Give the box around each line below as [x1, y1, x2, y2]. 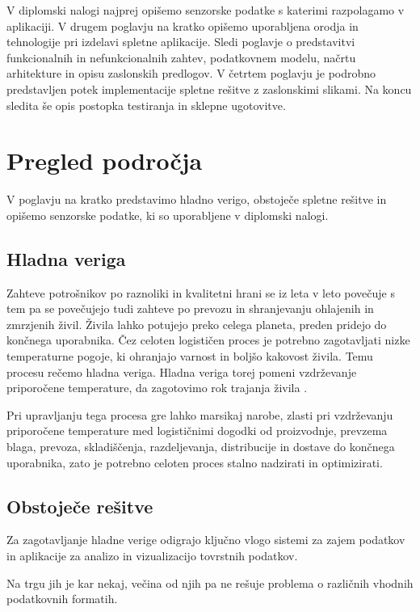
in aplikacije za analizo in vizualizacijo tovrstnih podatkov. [6, 547, 298, 563]
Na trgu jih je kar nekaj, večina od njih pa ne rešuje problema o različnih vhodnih [6, 574, 414, 591]
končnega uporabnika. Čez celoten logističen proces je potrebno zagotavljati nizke [6, 331, 410, 348]
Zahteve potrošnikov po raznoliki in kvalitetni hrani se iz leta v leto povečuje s [6, 284, 396, 301]
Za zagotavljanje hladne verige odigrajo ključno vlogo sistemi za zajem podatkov [6, 531, 405, 548]
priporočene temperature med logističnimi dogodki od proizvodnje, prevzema [6, 422, 388, 439]
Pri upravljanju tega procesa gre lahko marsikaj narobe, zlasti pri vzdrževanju [6, 406, 393, 423]
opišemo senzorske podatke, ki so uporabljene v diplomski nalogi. [6, 206, 329, 223]
